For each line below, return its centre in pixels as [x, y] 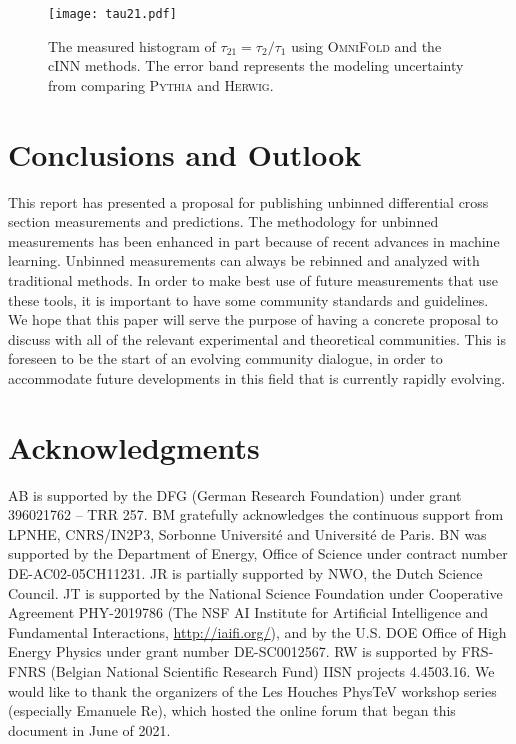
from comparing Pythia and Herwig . [161, 84]
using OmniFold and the [366, 45]
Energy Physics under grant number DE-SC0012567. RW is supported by [232, 651]
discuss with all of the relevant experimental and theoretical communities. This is [257, 338]
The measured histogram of [132, 45]
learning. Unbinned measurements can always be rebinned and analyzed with [244, 260]
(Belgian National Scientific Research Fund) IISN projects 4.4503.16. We [272, 670]
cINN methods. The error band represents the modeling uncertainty [256, 65]
